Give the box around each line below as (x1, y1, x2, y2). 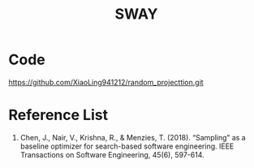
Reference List (8, 106, 108, 124)
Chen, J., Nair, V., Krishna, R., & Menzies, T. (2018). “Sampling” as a (19, 132, 246, 142)
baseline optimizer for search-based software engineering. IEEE (19, 141, 235, 151)
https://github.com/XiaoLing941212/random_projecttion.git (8, 77, 204, 87)
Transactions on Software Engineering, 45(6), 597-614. (19, 149, 204, 159)
